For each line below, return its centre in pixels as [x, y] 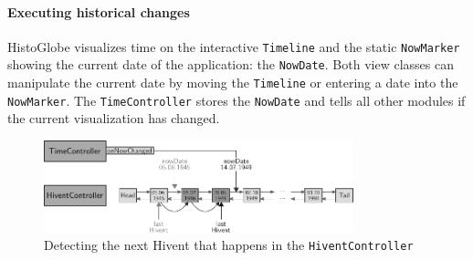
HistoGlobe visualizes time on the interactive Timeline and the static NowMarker [234, 46]
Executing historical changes [99, 11]
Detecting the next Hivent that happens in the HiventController [229, 245]
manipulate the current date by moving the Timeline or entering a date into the [233, 83]
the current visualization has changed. [114, 118]
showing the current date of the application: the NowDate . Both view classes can [231, 64]
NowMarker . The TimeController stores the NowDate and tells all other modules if [236, 100]
